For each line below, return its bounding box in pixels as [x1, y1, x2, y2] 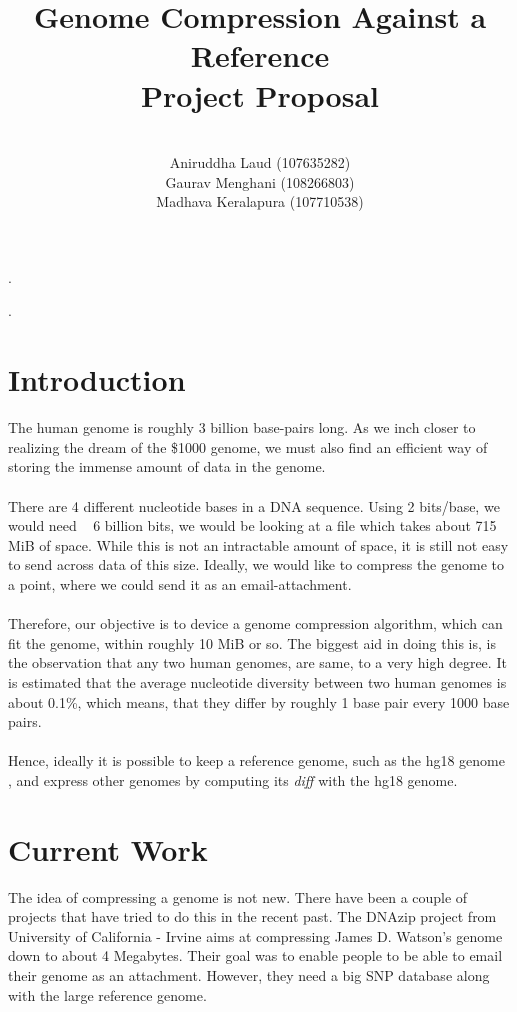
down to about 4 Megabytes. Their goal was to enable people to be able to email [8, 945, 503, 966]
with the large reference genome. [8, 984, 207, 1005]
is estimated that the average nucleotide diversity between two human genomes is [8, 671, 507, 692]
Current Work [8, 828, 208, 869]
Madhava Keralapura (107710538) [156, 191, 364, 212]
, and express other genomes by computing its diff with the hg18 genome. [8, 769, 458, 790]
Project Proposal [141, 74, 379, 115]
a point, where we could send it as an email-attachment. [8, 573, 352, 594]
